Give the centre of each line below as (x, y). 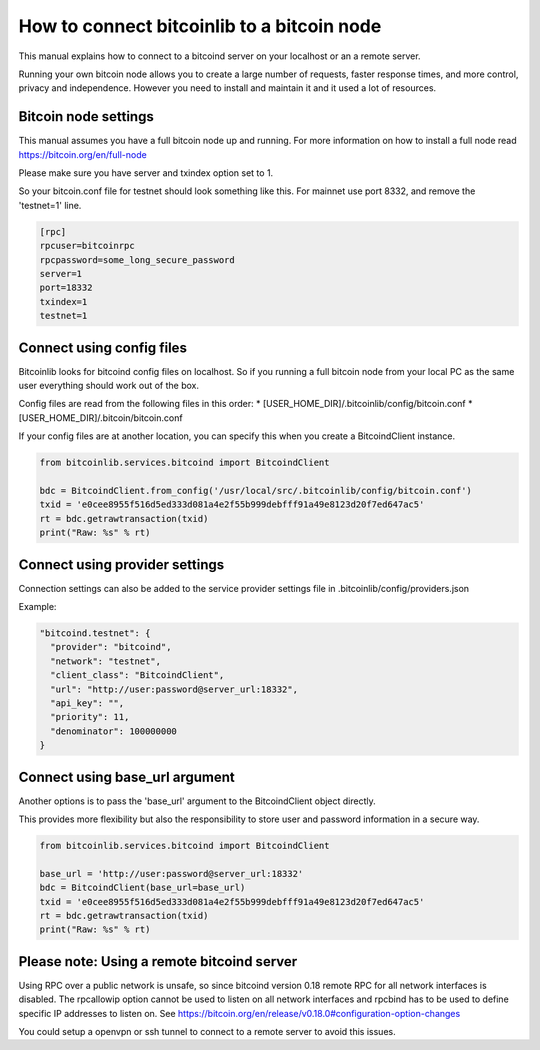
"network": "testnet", (106, 661)
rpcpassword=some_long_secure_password (137, 259)
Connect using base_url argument (126, 776)
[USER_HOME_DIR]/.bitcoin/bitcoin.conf (101, 417)
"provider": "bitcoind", (111, 647)
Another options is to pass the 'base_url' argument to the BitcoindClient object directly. (197, 801)
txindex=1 (63, 301)
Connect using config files (102, 347)
